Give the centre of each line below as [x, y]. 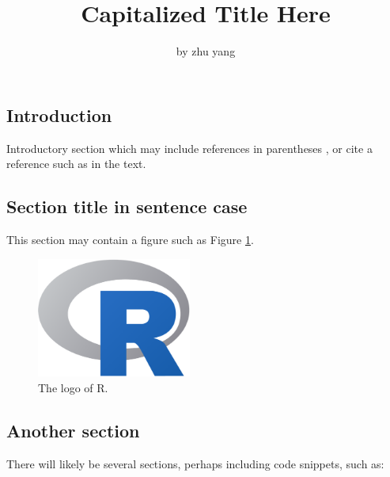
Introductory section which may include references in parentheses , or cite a [189, 148]
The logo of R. [73, 387]
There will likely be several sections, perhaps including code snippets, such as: [195, 463]
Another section [73, 430]
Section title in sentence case [127, 206]
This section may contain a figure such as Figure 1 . [130, 239]
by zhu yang [206, 51]
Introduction [59, 114]
